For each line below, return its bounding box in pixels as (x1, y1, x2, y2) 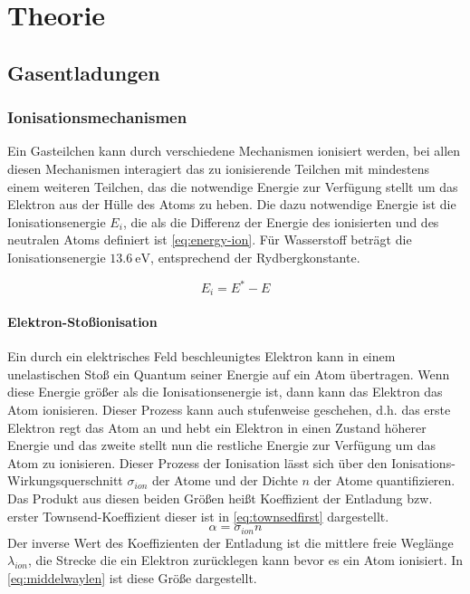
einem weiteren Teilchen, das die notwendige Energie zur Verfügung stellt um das (7, 177, 458, 196)
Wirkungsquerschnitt (7, 471, 123, 490)
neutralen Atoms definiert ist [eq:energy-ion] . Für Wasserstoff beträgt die (7, 230, 412, 249)
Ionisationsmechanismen (7, 106, 187, 129)
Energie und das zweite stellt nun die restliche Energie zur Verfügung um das (7, 436, 436, 455)
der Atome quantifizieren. (313, 471, 456, 490)
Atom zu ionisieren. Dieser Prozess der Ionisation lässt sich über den (7, 453, 388, 472)
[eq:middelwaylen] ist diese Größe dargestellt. (7, 568, 257, 587)
